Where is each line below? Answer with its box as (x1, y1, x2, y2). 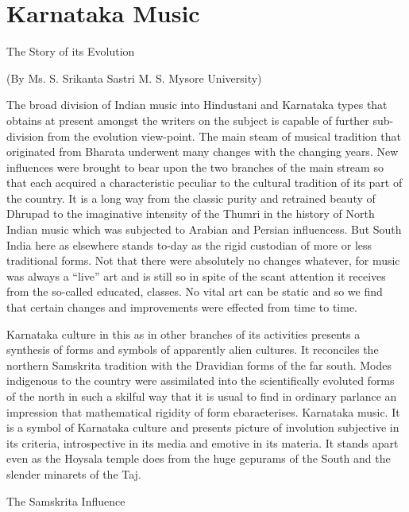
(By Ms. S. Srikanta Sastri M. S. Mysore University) (6, 69, 262, 86)
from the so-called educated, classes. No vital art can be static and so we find (6, 283, 383, 300)
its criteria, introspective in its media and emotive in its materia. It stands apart (6, 434, 399, 451)
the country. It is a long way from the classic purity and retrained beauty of (6, 189, 376, 206)
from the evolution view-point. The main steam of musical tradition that (47, 127, 401, 144)
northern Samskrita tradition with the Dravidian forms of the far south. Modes (6, 356, 392, 373)
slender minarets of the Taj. (6, 465, 141, 482)
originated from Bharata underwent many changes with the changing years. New (6, 143, 399, 160)
